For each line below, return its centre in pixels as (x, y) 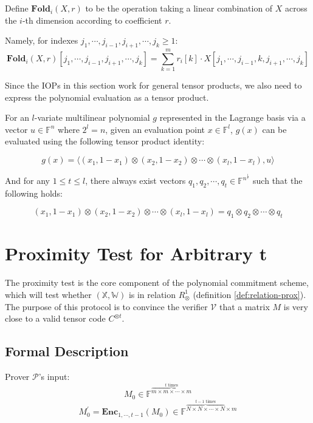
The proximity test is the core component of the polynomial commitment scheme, (157, 283)
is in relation (152, 294)
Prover (17, 376)
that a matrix (244, 306)
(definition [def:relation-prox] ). (249, 294)
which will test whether (48, 294)
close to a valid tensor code (55, 318)
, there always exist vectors (136, 181)
